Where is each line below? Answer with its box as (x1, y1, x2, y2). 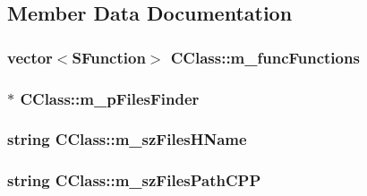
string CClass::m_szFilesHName (7, 128, 247, 150)
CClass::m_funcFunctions (170, 46, 360, 68)
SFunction (72, 46, 146, 68)
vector (7, 46, 53, 68)
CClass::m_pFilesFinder (20, 87, 200, 109)
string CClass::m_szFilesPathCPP (7, 169, 261, 192)
